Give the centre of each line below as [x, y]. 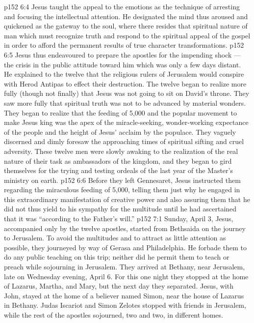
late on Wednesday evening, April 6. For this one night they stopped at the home [126, 276]
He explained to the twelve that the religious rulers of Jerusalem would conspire [124, 74]
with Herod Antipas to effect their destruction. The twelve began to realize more [125, 83]
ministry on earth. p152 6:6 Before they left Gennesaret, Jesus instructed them [122, 180]
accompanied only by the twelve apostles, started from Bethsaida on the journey [125, 228]
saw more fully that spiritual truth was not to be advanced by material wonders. [125, 103]
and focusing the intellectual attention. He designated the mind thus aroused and [126, 16]
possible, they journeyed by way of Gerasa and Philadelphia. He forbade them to [125, 247]
